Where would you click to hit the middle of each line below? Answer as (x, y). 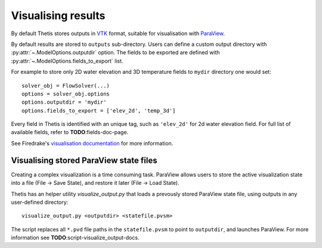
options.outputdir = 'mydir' (64, 102)
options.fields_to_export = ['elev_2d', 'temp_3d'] (99, 111)
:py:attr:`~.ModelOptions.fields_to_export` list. (67, 61)
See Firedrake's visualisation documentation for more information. (92, 143)
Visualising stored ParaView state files (84, 160)
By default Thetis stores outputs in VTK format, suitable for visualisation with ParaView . (118, 33)
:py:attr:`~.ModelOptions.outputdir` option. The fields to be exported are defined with (115, 52)
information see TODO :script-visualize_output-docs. (75, 238)
